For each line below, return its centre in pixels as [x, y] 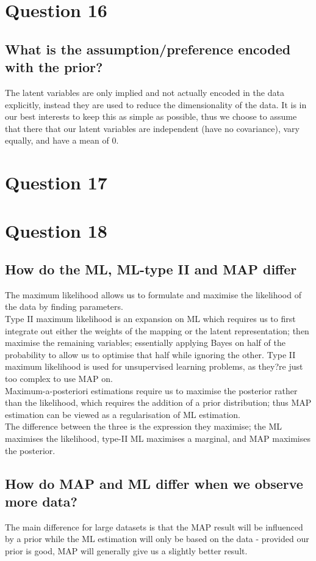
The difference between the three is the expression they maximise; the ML [143, 426]
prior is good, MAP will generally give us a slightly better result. [126, 550]
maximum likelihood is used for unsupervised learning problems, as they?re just [154, 366]
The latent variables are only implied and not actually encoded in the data [145, 92]
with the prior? [54, 67]
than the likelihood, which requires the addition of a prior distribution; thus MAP [158, 402]
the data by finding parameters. [64, 306]
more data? [41, 501]
